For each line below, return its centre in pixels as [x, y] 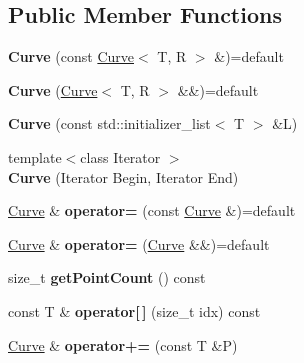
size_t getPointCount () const [107, 277]
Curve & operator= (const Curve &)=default [152, 210]
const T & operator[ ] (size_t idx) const [134, 310]
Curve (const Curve [71, 56]
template [35, 156]
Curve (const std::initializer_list [109, 123]
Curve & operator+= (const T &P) [123, 344]
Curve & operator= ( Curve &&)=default [139, 243]
